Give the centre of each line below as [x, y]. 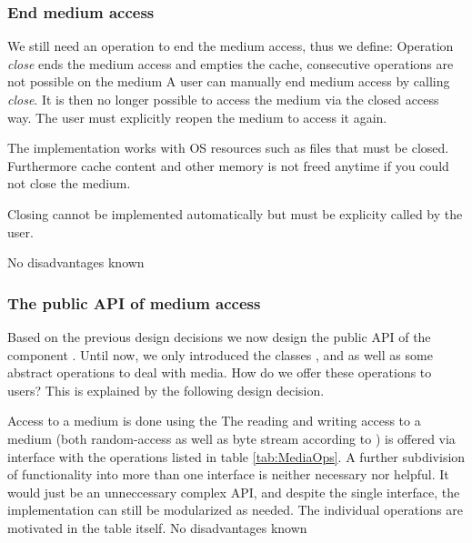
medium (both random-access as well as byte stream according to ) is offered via [231, 438]
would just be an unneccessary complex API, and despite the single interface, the [234, 492]
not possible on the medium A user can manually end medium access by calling [229, 81]
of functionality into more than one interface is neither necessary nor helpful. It [228, 474]
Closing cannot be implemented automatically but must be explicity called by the [235, 213]
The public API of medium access [134, 302]
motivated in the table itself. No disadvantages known [157, 527]
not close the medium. [69, 183]
